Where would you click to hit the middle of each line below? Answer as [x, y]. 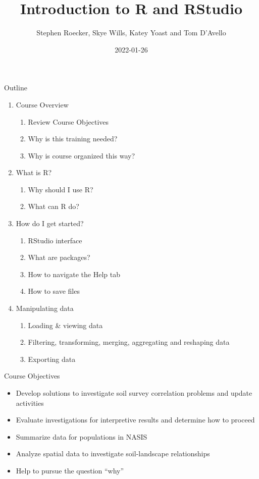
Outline [16, 88]
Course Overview [42, 104]
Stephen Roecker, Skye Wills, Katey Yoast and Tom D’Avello [131, 33]
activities [30, 403]
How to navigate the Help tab [74, 274]
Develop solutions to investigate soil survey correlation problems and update [134, 393]
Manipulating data [45, 308]
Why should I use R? [61, 189]
